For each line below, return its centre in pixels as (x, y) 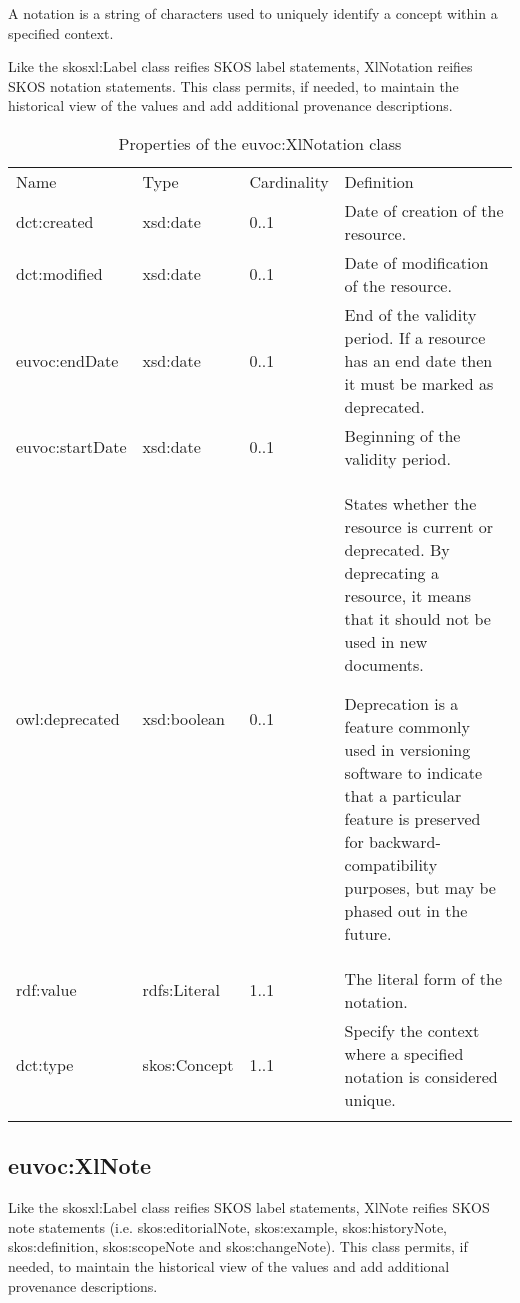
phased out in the (406, 910)
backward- (405, 841)
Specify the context (412, 1030)
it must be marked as (419, 383)
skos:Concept (188, 1065)
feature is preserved (412, 818)
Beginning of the (402, 435)
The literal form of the (423, 978)
